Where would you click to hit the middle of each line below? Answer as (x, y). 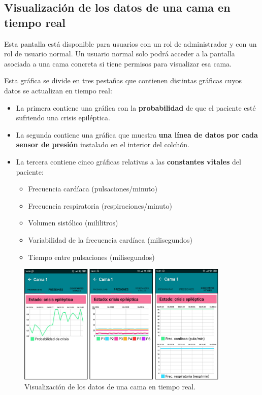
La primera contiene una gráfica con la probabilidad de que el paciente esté (136, 107)
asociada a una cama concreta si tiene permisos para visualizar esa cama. (118, 63)
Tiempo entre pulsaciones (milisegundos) (91, 257)
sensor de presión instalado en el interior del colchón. (103, 144)
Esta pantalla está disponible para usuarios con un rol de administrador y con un (130, 43)
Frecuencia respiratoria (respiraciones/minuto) (100, 205)
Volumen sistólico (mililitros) (73, 223)
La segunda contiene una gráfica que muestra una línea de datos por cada (137, 134)
